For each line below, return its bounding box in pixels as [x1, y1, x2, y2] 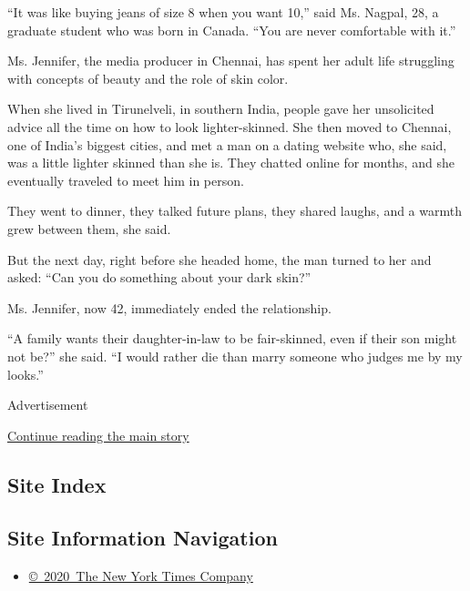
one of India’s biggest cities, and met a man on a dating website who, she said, [7, 135, 447, 154]
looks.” [7, 364, 44, 383]
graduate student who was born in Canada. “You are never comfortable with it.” [7, 20, 456, 39]
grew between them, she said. [7, 219, 171, 238]
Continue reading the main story [7, 425, 189, 444]
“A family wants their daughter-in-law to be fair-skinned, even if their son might [7, 329, 457, 348]
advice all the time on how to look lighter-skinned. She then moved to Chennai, [7, 117, 452, 136]
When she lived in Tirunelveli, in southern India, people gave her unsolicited [7, 99, 434, 118]
